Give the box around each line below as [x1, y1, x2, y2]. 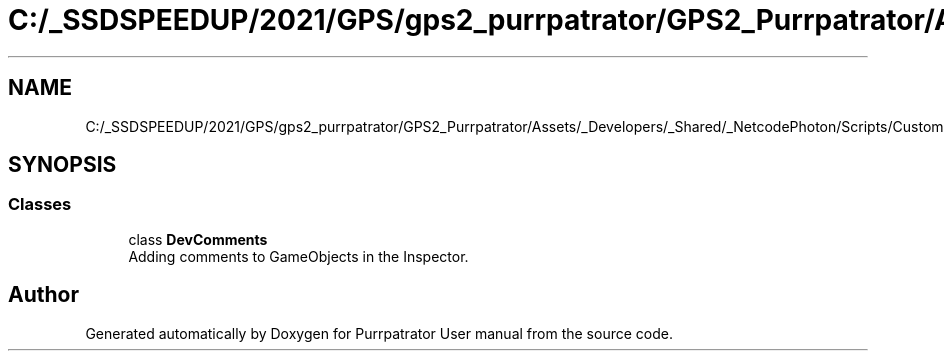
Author [8, 282, 79, 308]
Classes [8, 194, 72, 215]
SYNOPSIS [8, 152, 117, 178]
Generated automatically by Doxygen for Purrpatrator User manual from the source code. [85, 324, 673, 342]
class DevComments [128, 230, 268, 248]
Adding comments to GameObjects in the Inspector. [128, 247, 469, 265]
